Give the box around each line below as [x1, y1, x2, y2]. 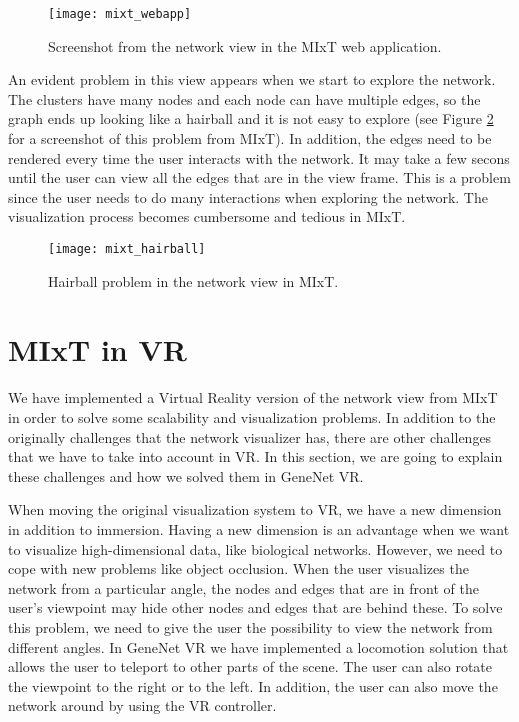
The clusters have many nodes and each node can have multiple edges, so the [8, 88, 481, 109]
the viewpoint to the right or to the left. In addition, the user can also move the [8, 675, 498, 696]
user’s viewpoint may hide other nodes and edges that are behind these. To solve [8, 597, 503, 618]
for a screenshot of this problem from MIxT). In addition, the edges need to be [8, 128, 492, 149]
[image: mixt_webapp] [48, 7, 192, 21]
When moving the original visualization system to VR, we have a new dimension [8, 499, 502, 520]
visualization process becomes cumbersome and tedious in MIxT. [8, 206, 406, 227]
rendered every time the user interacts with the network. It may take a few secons [8, 147, 510, 168]
